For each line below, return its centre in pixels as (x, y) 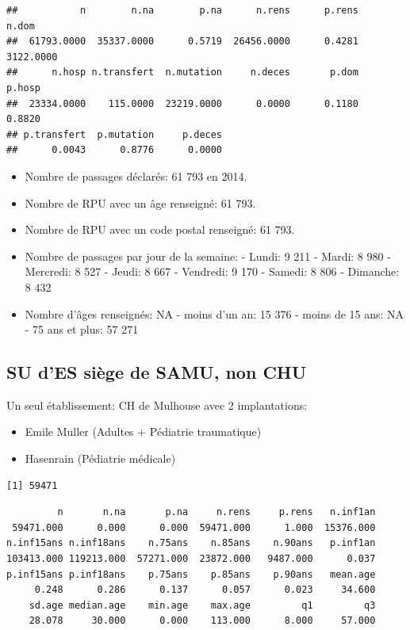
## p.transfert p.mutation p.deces (115, 134)
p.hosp (23, 88)
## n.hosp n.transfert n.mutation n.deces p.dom (182, 73)
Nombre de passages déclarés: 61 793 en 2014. (136, 176)
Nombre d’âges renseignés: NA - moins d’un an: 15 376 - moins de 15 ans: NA (215, 313)
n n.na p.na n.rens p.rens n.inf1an (216, 512)
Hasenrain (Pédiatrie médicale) (100, 458)
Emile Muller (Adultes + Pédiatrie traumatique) (143, 431)
